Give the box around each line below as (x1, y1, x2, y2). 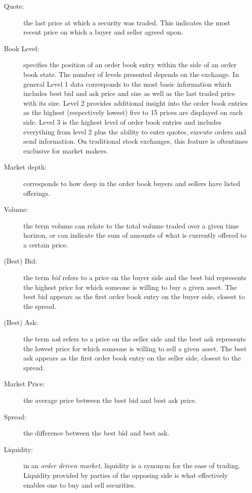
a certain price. (23, 239, 68, 249)
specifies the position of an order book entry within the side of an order (23, 59, 237, 70)
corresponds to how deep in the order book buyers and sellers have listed (23, 178, 240, 188)
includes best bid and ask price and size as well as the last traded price (23, 88, 235, 98)
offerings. (23, 188, 50, 198)
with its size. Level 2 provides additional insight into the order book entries (23, 97, 248, 108)
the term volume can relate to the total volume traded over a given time (23, 220, 239, 230)
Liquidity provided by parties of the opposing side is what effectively (23, 470, 228, 480)
